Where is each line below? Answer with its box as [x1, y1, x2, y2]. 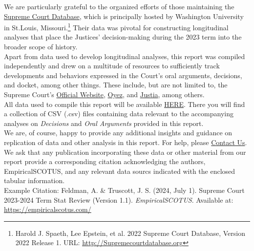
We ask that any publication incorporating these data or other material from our [4, 146, 246, 157]
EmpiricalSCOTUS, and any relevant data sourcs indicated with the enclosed [4, 166, 235, 176]
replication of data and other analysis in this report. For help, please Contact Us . [4, 137, 247, 147]
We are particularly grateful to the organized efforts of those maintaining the [4, 1, 234, 11]
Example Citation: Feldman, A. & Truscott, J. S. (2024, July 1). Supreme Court [4, 185, 245, 195]
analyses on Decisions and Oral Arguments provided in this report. [4, 118, 204, 128]
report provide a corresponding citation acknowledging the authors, [4, 156, 206, 167]
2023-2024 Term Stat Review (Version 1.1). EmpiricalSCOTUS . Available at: [4, 194, 233, 205]
